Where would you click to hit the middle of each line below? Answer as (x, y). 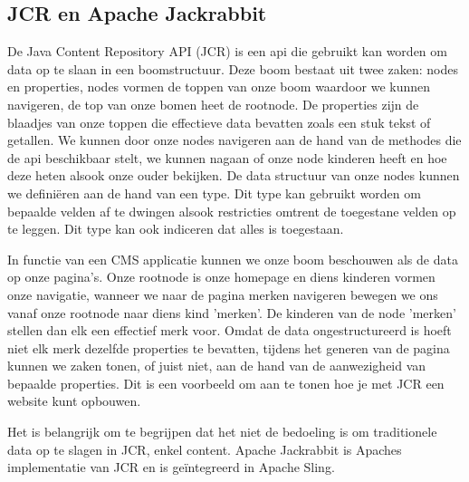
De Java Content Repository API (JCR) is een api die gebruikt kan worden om (227, 51)
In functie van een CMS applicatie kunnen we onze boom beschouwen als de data (233, 259)
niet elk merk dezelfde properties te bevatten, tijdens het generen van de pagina (229, 347)
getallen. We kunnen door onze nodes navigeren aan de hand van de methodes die (234, 140)
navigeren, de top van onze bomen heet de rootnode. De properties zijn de (213, 104)
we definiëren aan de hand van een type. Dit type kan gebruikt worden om (214, 193)
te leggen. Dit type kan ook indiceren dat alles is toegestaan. (176, 229)
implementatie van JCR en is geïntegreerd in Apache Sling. (171, 467)
